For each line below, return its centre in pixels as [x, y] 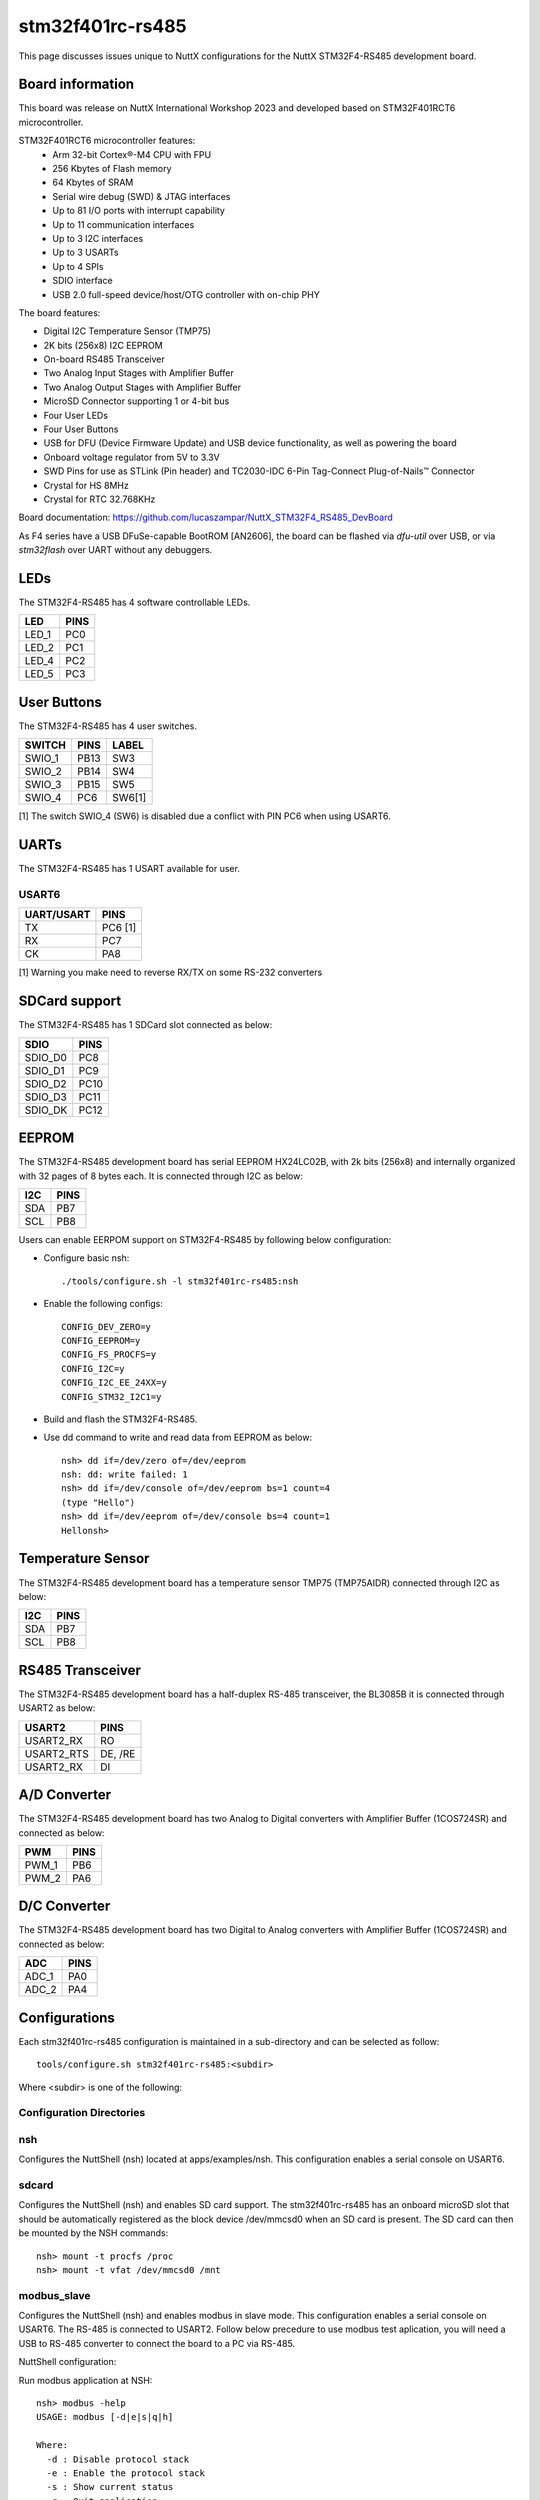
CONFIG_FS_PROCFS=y [109, 1354]
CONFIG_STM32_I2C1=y [111, 1396]
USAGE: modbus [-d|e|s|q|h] [105, 2417]
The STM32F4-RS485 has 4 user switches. [107, 726]
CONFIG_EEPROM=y [101, 1340]
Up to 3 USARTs [85, 252]
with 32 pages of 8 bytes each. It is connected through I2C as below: [161, 1176]
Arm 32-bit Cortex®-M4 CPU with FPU [132, 154]
